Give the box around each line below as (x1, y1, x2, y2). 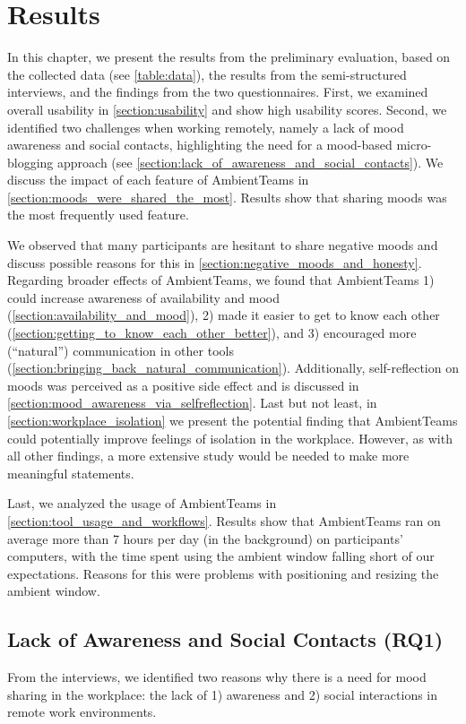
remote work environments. (7, 702, 157, 721)
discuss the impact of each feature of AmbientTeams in (7, 170, 309, 189)
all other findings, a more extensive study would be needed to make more (7, 446, 410, 465)
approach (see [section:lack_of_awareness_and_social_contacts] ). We (57, 152, 444, 171)
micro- (396, 135, 432, 154)
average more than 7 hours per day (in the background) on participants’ (7, 529, 403, 547)
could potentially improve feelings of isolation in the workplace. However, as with (7, 428, 453, 447)
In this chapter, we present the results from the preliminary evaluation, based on (7, 47, 451, 66)
